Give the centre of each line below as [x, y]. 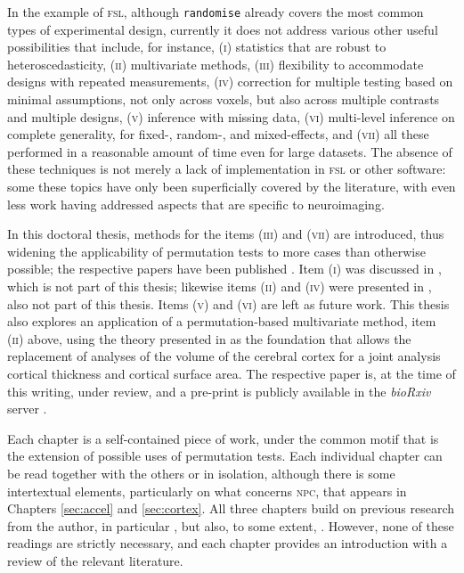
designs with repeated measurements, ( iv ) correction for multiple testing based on [230, 82]
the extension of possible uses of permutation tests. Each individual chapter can [225, 456]
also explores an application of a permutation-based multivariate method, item [222, 321]
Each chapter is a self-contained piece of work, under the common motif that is [223, 438]
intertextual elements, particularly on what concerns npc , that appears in [207, 491]
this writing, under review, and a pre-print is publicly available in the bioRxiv [219, 391]
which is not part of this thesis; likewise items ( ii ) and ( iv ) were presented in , [220, 286]
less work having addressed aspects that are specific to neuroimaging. [196, 204]
